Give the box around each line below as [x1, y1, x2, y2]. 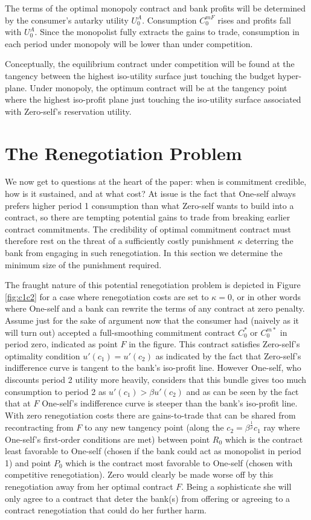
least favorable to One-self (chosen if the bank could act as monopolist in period [5, 445, 301, 457]
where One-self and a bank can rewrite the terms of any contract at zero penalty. [5, 302, 305, 315]
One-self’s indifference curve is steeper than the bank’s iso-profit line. [42, 397, 298, 409]
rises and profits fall [217, 13, 291, 26]
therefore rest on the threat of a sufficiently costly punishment [5, 234, 235, 247]
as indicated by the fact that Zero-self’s [155, 349, 301, 362]
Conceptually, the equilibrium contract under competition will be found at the [5, 57, 295, 70]
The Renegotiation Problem [5, 140, 242, 165]
